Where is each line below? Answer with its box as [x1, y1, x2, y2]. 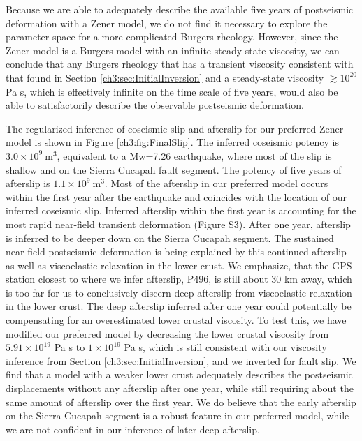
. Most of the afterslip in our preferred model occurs [104, 176, 328, 190]
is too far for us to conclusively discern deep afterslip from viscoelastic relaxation [6, 285, 352, 299]
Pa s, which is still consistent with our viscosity [124, 340, 327, 354]
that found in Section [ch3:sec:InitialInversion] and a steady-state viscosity [6, 70, 324, 84]
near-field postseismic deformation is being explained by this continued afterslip [6, 244, 347, 259]
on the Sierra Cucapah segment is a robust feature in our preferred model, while [6, 408, 349, 423]
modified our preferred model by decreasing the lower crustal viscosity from [6, 326, 329, 341]
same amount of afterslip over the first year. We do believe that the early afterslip [6, 394, 356, 409]
